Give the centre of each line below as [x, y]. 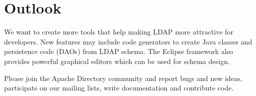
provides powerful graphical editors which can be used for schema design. [117, 61]
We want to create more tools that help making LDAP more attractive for [119, 32]
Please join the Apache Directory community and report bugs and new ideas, [123, 78]
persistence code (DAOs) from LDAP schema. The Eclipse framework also [119, 51]
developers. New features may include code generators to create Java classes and [128, 41]
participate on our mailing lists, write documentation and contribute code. [119, 88]
